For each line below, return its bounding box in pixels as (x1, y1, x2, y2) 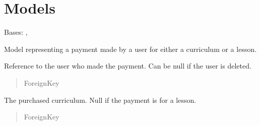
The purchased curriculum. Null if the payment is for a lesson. (4, 94, 197, 105)
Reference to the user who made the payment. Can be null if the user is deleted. (4, 60, 251, 71)
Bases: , (4, 27, 28, 37)
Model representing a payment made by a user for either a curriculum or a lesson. (4, 43, 257, 54)
